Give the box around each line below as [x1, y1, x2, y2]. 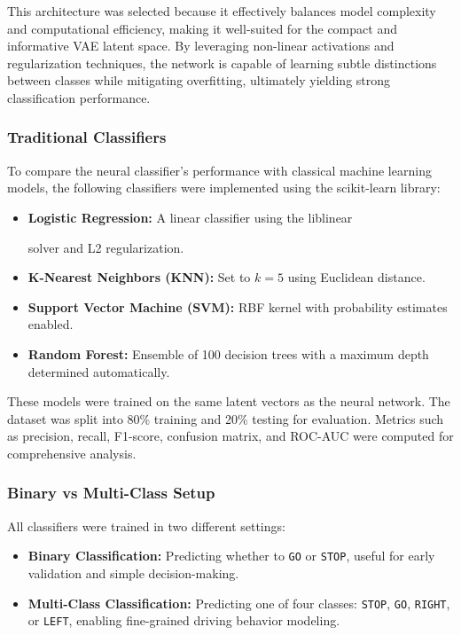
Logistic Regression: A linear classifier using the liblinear [27, 208, 353, 226]
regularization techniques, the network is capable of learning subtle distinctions [7, 53, 437, 72]
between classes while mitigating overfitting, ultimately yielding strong [7, 71, 391, 90]
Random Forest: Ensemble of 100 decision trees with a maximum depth [27, 344, 429, 363]
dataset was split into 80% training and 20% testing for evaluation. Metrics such [7, 409, 444, 427]
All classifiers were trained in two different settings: [7, 516, 285, 535]
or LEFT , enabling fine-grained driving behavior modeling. [27, 611, 340, 630]
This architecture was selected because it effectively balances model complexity [7, 2, 436, 20]
